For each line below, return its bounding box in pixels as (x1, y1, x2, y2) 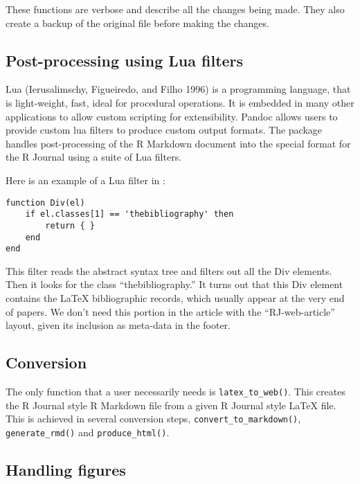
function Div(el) (6, 197, 85, 208)
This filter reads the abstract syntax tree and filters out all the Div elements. (6, 263, 332, 278)
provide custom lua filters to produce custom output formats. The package (6, 123, 323, 137)
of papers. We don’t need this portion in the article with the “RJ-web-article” (6, 304, 335, 319)
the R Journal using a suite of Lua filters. (6, 150, 182, 164)
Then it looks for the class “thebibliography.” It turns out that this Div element (6, 277, 343, 292)
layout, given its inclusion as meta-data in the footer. (6, 318, 231, 332)
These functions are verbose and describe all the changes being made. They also (6, 2, 345, 16)
